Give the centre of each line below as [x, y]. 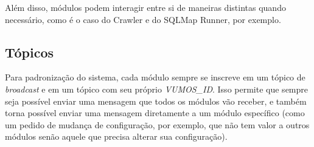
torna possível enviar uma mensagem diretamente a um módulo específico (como [155, 113]
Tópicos [29, 52]
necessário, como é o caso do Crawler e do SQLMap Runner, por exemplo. [143, 19]
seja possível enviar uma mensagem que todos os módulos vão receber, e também [156, 101]
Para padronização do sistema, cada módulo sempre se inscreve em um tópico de [155, 77]
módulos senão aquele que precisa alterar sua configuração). [116, 136]
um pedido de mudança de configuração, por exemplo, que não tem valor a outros [157, 124]
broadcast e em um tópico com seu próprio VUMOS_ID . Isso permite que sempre [156, 89]
